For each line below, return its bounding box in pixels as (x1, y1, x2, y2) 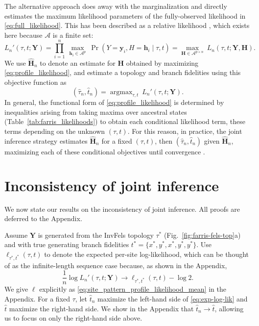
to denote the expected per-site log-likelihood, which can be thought (44, 249, 249, 259)
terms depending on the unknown (4, 126, 105, 136)
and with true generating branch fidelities (4, 239, 129, 250)
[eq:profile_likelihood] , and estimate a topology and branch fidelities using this (4, 67, 241, 77)
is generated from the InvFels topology (38, 229, 154, 240)
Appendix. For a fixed (4, 293, 71, 303)
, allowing (214, 303, 244, 313)
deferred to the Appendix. (4, 213, 82, 224)
